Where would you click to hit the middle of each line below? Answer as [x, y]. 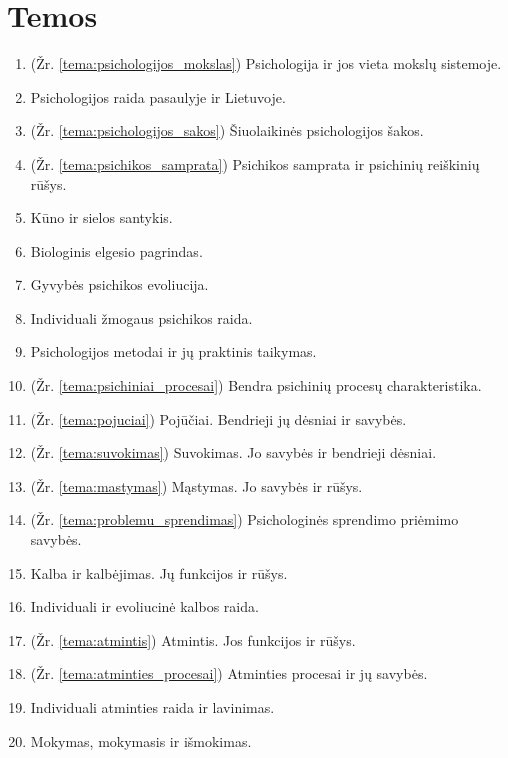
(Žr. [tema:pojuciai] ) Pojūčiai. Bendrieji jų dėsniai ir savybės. [218, 418]
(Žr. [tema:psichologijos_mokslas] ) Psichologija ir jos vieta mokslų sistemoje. [266, 63]
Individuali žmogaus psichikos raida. [141, 317]
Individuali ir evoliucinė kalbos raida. [144, 606]
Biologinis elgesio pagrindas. [116, 250]
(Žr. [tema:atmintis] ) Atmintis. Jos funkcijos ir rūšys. [193, 639]
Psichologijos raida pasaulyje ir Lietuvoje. [158, 96]
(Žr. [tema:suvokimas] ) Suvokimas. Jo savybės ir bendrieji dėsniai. [233, 452]
